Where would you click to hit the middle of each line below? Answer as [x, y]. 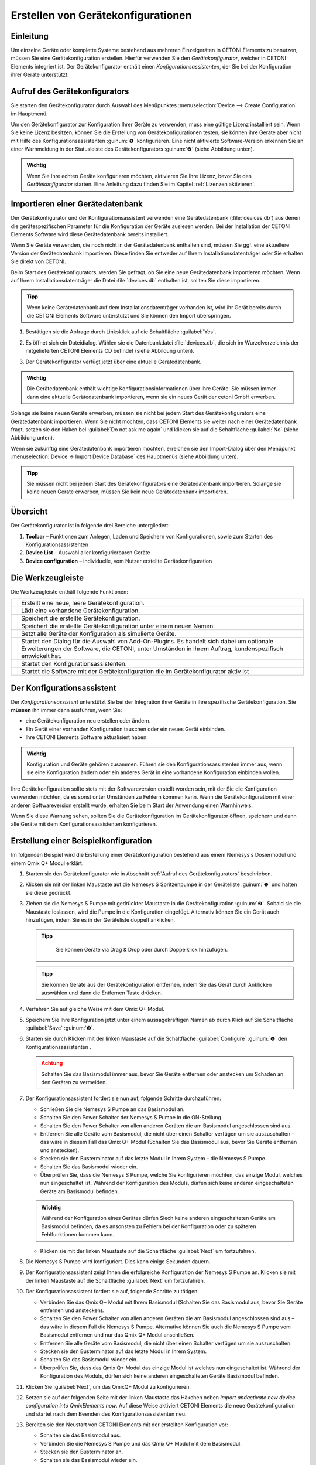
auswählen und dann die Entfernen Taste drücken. [102, 993]
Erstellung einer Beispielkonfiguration [81, 841]
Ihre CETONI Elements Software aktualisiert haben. [87, 737]
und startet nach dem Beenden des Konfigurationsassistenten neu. [106, 1414]
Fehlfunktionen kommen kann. [78, 1235]
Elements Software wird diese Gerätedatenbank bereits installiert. [90, 234]
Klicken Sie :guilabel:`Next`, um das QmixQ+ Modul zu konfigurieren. [108, 1386]
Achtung [52, 1063]
